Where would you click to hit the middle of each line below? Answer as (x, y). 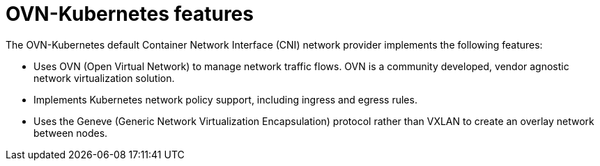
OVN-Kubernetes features (130, 14)
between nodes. (71, 133)
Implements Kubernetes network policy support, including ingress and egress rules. (225, 99)
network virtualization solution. (104, 78)
